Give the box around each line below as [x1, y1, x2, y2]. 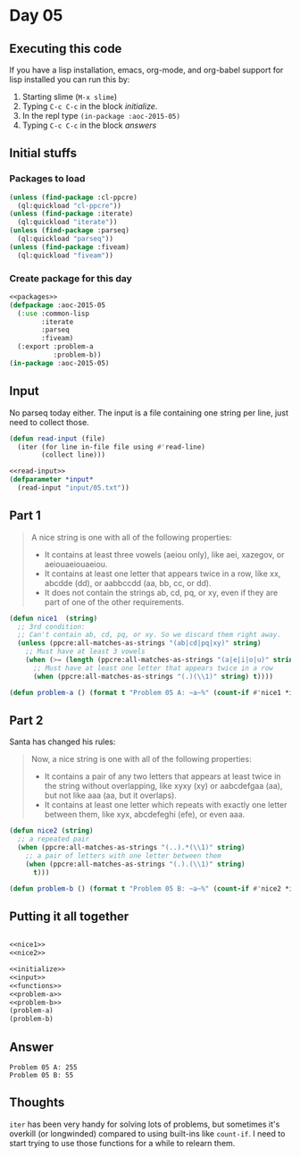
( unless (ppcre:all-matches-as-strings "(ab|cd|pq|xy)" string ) [17, 639, 262, 648]
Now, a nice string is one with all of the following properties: [30, 754, 252, 765]
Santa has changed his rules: [9, 736, 116, 747]
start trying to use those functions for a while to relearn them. [9, 1137, 236, 1148]
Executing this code [9, 41, 122, 56]
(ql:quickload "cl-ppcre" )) [17, 201, 122, 210]
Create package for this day [9, 272, 132, 284]
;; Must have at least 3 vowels [25, 647, 146, 657]
